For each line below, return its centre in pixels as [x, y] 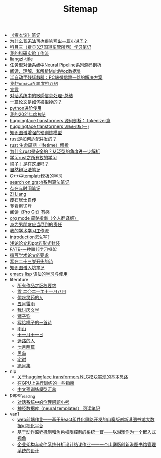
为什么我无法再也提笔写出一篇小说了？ [49, 41]
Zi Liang [18, 194]
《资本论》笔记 [25, 35]
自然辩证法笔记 [25, 170]
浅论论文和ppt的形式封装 [35, 243]
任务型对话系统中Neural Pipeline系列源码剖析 [56, 65]
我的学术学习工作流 [29, 231]
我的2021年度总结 [28, 114]
